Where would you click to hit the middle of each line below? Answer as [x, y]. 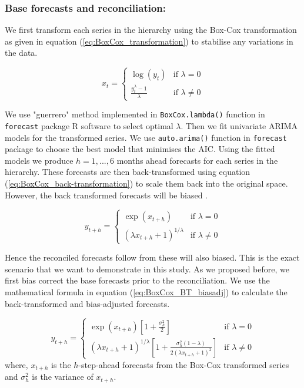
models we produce [39, 160]
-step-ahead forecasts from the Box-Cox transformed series [184, 364]
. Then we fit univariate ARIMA [239, 125]
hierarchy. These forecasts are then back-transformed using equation [128, 172]
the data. [21, 53]
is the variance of [63, 377]
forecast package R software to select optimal [89, 125]
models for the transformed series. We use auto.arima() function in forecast [146, 137]
